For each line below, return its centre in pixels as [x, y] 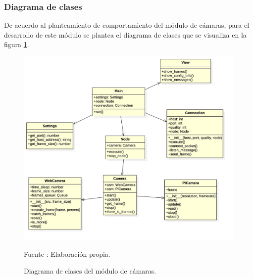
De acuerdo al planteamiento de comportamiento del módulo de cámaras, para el [127, 25]
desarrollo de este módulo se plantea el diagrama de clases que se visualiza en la [125, 34]
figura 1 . [17, 44]
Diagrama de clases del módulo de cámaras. [90, 271]
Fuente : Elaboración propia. [67, 254]
